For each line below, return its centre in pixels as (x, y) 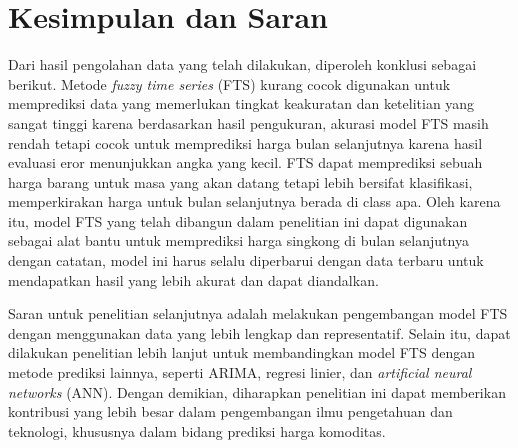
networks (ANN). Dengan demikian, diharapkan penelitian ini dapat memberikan (257, 391)
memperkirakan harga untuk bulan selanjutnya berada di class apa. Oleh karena (254, 201)
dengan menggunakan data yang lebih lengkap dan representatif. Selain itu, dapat (259, 332)
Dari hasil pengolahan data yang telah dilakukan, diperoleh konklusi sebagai (242, 64)
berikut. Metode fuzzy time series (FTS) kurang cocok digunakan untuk (229, 83)
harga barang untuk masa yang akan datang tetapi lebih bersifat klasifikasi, (240, 181)
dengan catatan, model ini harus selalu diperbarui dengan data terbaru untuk (246, 260)
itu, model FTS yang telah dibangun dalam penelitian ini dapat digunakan (238, 220)
